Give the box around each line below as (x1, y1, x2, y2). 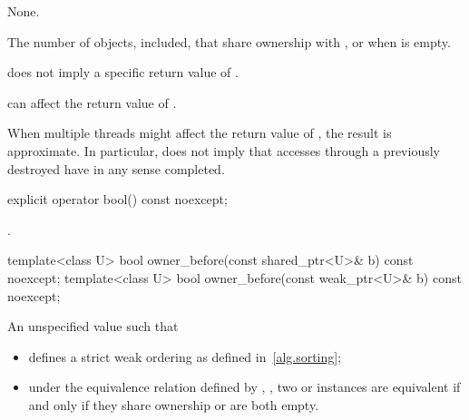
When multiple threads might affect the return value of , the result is (7, 123, 392, 142)
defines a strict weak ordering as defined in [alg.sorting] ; (28, 347, 342, 366)
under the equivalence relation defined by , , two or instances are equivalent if (28, 377, 461, 396)
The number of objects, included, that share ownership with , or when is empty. (7, 32, 451, 51)
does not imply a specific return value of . (7, 63, 239, 82)
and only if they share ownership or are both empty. (28, 395, 319, 414)
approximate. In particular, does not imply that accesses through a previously (7, 141, 440, 160)
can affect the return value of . (7, 93, 177, 112)
